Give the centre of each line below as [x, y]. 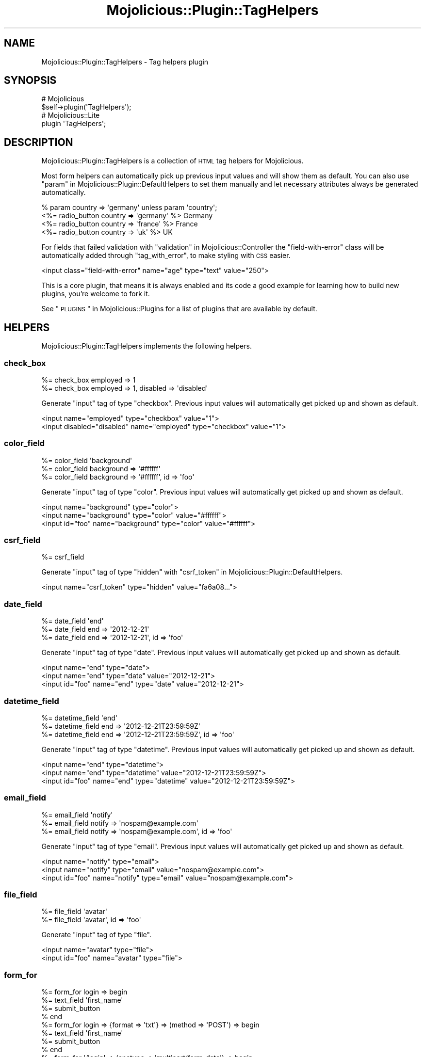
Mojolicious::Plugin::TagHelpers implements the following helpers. [147, 346]
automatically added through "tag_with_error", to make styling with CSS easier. [166, 256]
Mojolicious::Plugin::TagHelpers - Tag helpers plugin [125, 62]
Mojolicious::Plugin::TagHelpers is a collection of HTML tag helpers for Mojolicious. [172, 161]
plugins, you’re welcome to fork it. [96, 294]
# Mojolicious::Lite [71, 115]
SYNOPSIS [30, 80]
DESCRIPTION [39, 142]
